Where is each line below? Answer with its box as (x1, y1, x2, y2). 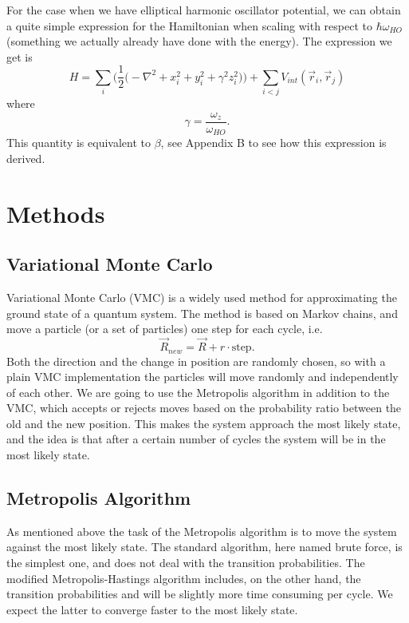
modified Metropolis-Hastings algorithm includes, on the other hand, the (6, 569, 361, 586)
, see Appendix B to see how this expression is (160, 134, 387, 151)
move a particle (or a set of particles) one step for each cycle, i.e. (6, 320, 323, 337)
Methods (6, 196, 105, 229)
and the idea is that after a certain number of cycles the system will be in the (6, 431, 386, 447)
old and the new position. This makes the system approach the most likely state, (6, 415, 401, 431)
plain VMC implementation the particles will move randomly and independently (6, 368, 399, 385)
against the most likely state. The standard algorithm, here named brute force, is (6, 538, 403, 555)
